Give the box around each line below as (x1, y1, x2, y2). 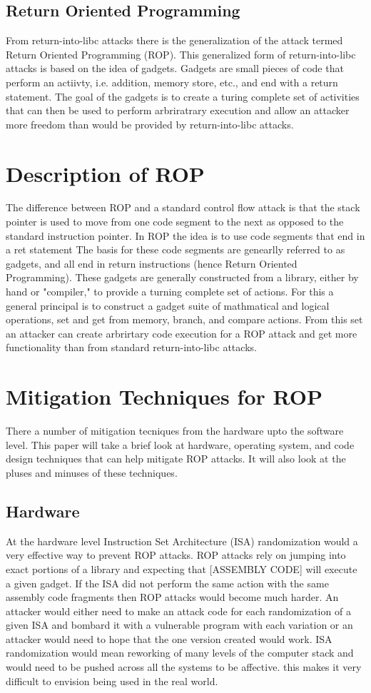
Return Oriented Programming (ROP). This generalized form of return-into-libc (6, 46, 356, 61)
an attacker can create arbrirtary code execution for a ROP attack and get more (6, 325, 357, 340)
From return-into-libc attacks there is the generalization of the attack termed (6, 33, 343, 48)
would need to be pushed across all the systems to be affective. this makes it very (6, 659, 362, 674)
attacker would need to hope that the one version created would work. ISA (6, 631, 332, 646)
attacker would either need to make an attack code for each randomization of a (6, 603, 351, 618)
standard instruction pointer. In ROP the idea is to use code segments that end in (6, 228, 365, 243)
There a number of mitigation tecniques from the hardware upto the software (6, 423, 344, 438)
